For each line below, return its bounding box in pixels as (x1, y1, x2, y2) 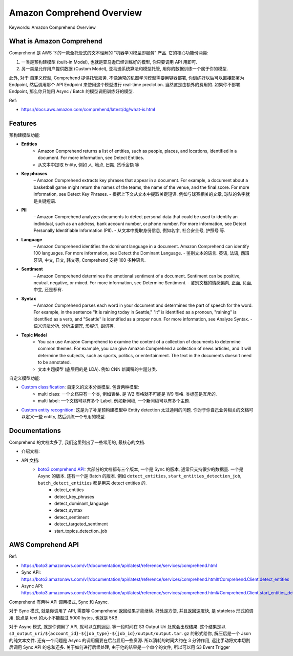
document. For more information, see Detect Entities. (38, 155, 144, 161)
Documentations (9, 426, 61, 435)
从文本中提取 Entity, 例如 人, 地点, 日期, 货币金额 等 (38, 161, 140, 167)
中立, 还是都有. (33, 287, 63, 293)
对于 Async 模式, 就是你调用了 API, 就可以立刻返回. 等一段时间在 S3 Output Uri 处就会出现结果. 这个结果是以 (9, 624, 226, 630)
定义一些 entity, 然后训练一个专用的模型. (25, 413, 106, 419)
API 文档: (21, 457, 40, 463)
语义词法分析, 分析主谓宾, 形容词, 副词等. (33, 323, 115, 329)
